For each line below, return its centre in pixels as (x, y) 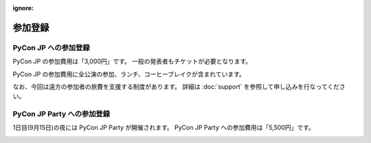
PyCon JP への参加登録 (51, 47)
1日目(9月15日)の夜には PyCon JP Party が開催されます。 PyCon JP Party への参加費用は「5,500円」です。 (164, 128)
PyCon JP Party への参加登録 (61, 114)
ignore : (23, 8)
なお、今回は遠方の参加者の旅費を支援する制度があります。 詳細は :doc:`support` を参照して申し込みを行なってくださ (179, 87)
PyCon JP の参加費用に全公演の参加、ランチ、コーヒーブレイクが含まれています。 (129, 74)
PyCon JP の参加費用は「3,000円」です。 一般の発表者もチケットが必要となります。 (132, 61)
